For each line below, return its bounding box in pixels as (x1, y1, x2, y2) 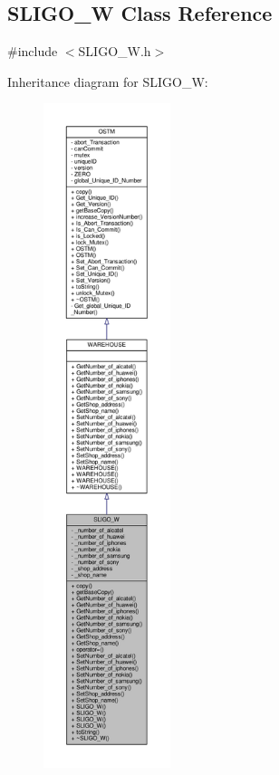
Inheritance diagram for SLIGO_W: (7, 72, 208, 91)
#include (7, 42, 58, 61)
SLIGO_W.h (78, 42, 151, 61)
